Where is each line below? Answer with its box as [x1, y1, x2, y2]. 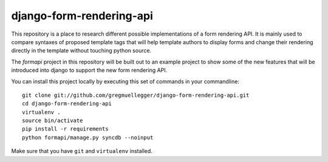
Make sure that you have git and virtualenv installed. [11, 147, 153, 155]
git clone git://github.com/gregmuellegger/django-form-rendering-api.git [22, 91, 250, 99]
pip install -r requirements [22, 126, 109, 132]
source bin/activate [22, 117, 83, 124]
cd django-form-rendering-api [22, 100, 112, 107]
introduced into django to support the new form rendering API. [11, 66, 168, 74]
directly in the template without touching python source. [11, 47, 152, 54]
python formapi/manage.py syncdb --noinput [22, 134, 154, 141]
